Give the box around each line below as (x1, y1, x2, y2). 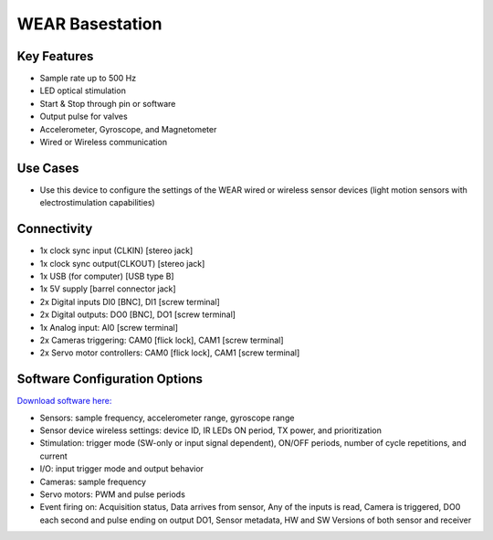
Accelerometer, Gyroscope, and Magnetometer (39, 123, 217, 134)
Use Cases (16, 160, 79, 175)
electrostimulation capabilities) (39, 197, 155, 208)
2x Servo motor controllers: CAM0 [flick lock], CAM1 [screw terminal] (39, 347, 300, 358)
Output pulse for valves (39, 111, 128, 122)
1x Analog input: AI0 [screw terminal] (39, 322, 178, 333)
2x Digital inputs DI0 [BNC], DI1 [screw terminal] (39, 296, 221, 307)
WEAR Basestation (16, 14, 163, 34)
